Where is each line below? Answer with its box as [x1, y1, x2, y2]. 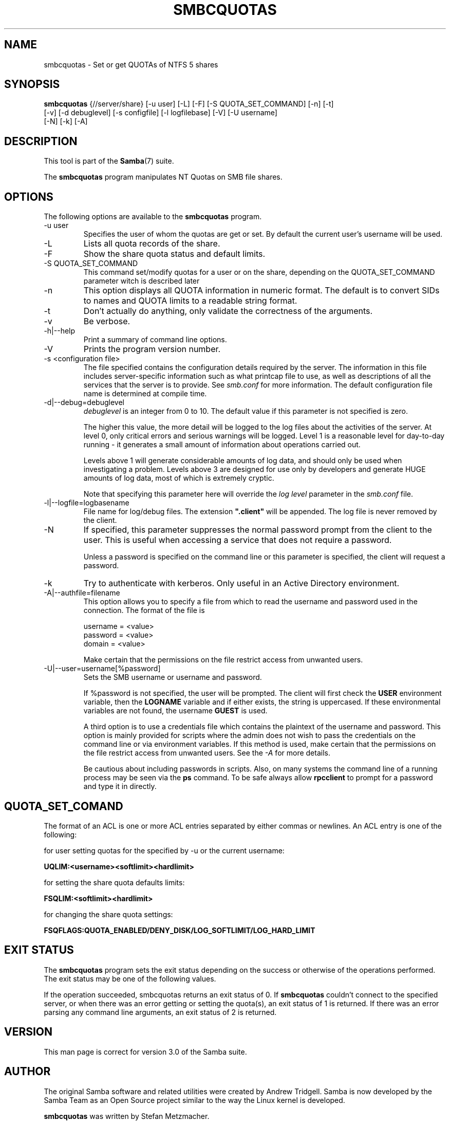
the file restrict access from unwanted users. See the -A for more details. [83, 748, 330, 758]
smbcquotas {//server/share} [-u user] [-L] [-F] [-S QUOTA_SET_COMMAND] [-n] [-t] [44, 99, 334, 109]
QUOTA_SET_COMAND [4, 799, 123, 813]
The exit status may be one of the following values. [44, 974, 216, 983]
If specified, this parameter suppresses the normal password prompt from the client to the [83, 524, 432, 535]
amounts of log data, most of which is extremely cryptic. [83, 474, 274, 483]
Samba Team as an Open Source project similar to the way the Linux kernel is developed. [44, 1095, 345, 1105]
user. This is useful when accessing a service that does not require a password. [83, 535, 392, 546]
